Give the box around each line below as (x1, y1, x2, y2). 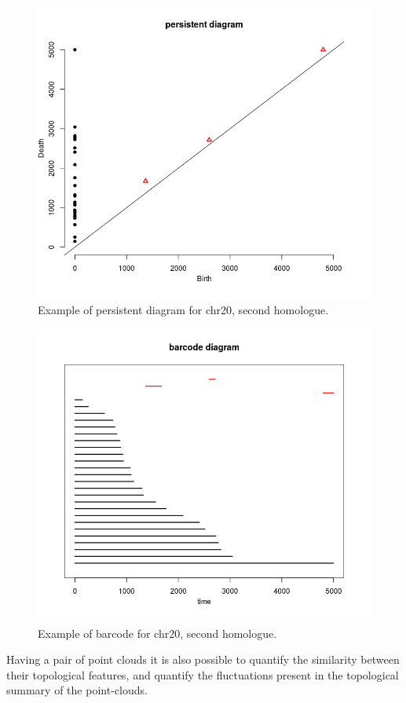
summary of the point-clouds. (6, 682, 148, 698)
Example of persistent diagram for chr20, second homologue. (38, 302, 329, 318)
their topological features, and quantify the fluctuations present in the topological (6, 666, 399, 683)
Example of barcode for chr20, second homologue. (38, 624, 277, 641)
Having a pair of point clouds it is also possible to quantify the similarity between (6, 651, 400, 668)
